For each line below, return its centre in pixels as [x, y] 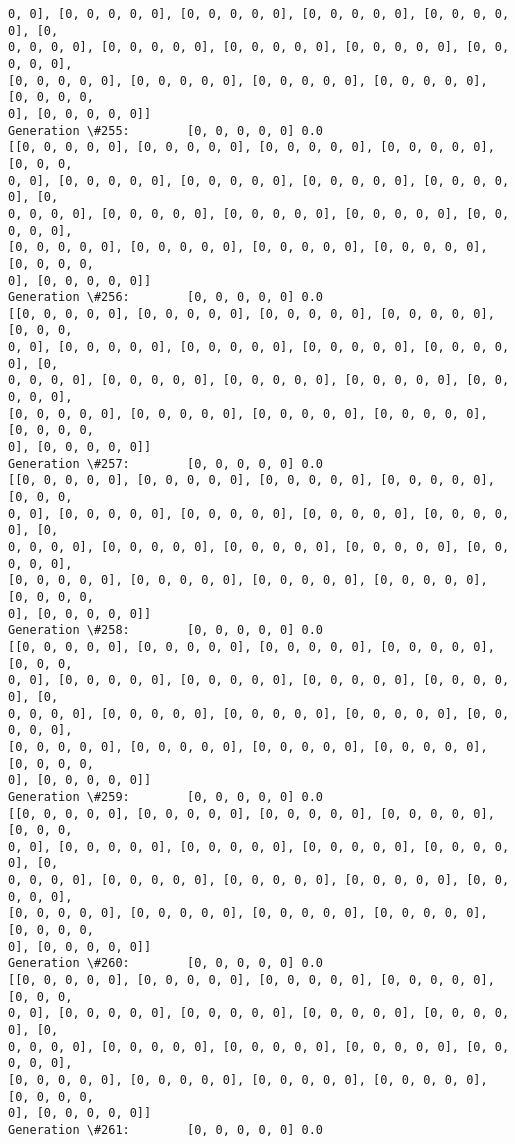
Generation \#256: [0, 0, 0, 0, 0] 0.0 [165, 297]
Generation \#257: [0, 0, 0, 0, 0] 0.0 [165, 463]
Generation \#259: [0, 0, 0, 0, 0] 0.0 [165, 796]
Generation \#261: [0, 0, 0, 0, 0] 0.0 [165, 1129]
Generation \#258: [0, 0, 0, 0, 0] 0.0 [165, 630]
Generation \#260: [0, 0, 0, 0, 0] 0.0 [165, 963]
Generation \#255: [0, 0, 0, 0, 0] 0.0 [165, 130]
